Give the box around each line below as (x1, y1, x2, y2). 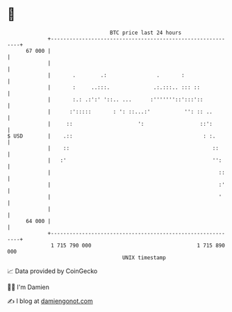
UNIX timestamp (122, 254, 167, 261)
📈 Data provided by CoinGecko (7, 267, 98, 275)
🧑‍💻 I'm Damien (7, 283, 50, 291)
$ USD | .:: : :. (7, 132, 216, 140)
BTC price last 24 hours (110, 29, 182, 36)
